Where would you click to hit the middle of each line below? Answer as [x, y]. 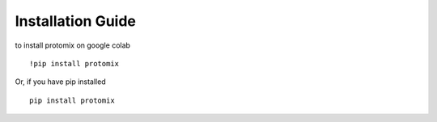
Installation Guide [76, 21]
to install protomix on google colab [73, 45]
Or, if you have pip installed [60, 82]
